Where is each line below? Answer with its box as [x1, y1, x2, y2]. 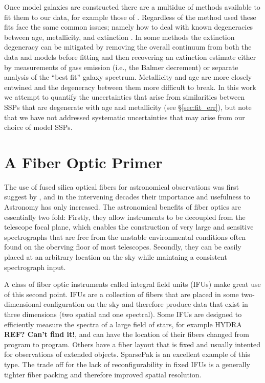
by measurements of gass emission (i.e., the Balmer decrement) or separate [4, 61, 238, 72]
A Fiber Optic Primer [4, 151, 163, 172]
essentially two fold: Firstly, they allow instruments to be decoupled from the [4, 211, 246, 222]
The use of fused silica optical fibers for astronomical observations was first [4, 181, 239, 192]
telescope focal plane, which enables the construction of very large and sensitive [4, 221, 254, 232]
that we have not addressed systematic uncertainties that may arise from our [4, 111, 245, 122]
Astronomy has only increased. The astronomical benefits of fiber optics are [4, 201, 241, 212]
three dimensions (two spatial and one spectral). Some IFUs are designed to [4, 308, 242, 319]
